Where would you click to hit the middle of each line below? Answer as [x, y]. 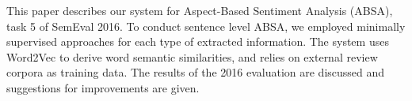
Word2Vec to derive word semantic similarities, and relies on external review [192, 56]
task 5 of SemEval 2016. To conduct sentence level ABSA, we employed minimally [206, 26]
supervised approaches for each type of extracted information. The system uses [198, 41]
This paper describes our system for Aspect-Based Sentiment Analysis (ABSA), [200, 10]
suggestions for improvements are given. [103, 87]
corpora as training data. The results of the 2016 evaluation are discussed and [196, 72]
